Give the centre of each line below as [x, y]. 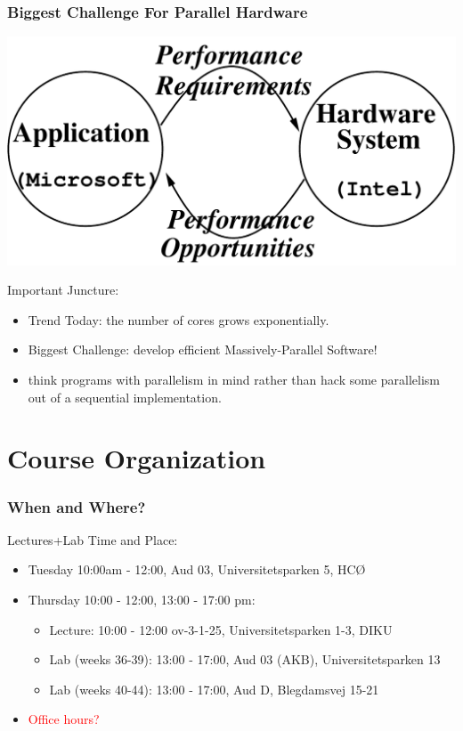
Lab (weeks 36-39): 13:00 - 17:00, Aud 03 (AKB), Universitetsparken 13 [245, 659]
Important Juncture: [63, 290]
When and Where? [77, 506]
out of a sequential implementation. [125, 397]
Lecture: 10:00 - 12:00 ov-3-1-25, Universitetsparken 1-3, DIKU [221, 629]
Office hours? [64, 719]
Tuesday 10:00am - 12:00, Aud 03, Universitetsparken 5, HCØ [197, 569]
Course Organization [137, 458]
